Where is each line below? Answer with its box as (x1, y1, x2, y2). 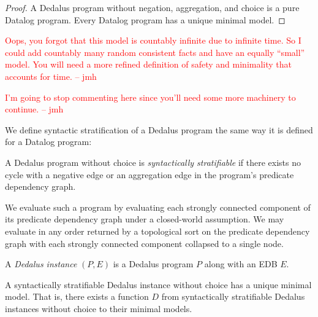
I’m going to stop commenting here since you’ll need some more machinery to (5, 90, 296, 103)
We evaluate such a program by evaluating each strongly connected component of (5, 200, 311, 213)
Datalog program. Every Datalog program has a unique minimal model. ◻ (5, 13, 286, 26)
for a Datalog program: (5, 135, 92, 148)
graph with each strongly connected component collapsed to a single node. (5, 237, 284, 249)
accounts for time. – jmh (5, 69, 97, 82)
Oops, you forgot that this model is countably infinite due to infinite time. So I (5, 34, 301, 47)
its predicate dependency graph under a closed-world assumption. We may (5, 213, 284, 225)
